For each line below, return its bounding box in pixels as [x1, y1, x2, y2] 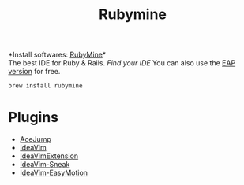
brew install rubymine [8, 82, 83, 90]
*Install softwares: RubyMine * [8, 50, 107, 60]
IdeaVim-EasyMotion [19, 168, 88, 177]
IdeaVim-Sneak [19, 160, 70, 168]
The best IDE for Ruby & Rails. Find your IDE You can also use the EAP [8, 58, 236, 68]
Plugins [8, 109, 59, 127]
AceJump [19, 135, 51, 143]
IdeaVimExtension [19, 151, 79, 161]
